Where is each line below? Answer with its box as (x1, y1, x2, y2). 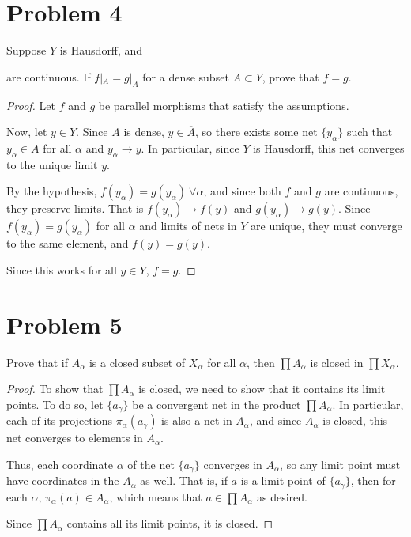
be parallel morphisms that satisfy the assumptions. (98, 96, 349, 113)
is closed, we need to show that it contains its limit (138, 380, 386, 397)
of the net (127, 456, 175, 472)
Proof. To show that (6, 380, 104, 397)
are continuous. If (6, 68, 91, 85)
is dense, (123, 123, 164, 140)
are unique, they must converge (251, 217, 402, 234)
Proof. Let (6, 96, 55, 113)
